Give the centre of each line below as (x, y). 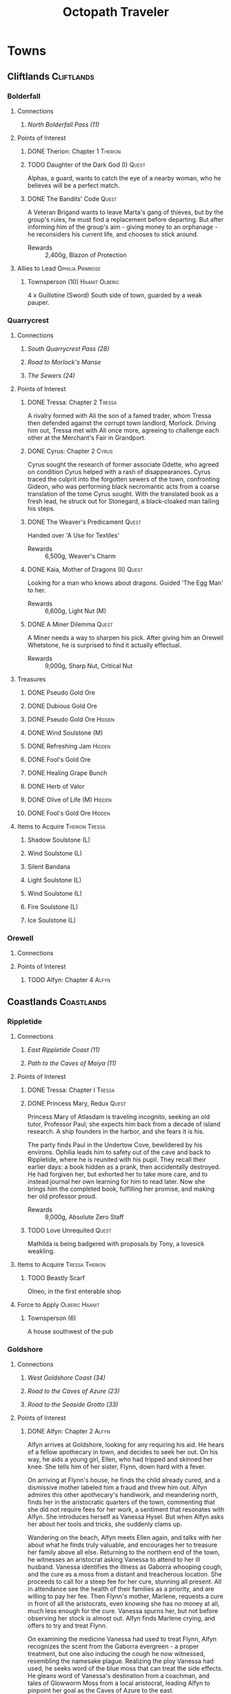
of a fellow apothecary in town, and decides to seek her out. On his (123, 1452)
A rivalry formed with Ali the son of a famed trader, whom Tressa (119, 416)
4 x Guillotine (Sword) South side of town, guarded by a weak (114, 295)
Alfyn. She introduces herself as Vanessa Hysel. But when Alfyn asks (125, 1517)
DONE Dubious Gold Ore (62, 706)
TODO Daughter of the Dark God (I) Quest (87, 164)
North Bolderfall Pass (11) (63, 124)
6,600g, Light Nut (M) (76, 611)
